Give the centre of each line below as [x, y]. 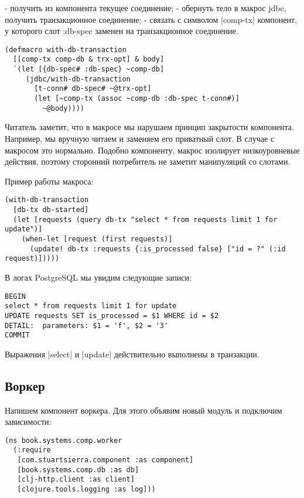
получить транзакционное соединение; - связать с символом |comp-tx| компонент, [151, 19]
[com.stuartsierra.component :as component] [105, 460]
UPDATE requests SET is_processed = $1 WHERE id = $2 [112, 315]
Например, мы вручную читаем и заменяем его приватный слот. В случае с [140, 138]
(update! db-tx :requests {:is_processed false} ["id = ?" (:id [158, 249]
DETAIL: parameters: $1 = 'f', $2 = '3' [87, 325]
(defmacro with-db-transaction [66, 50]
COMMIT [17, 335]
